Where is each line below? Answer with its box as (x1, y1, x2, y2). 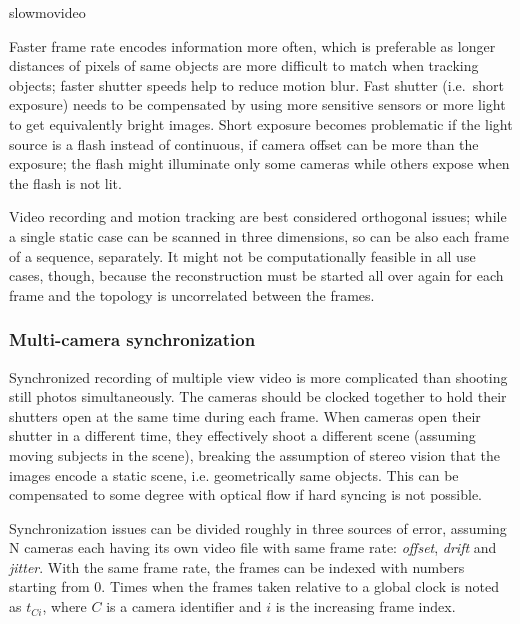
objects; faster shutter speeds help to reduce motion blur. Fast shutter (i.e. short (9, 74, 504, 95)
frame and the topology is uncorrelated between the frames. (9, 284, 375, 305)
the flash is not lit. (9, 172, 122, 193)
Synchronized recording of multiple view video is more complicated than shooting (9, 366, 508, 387)
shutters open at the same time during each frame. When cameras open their (9, 405, 481, 426)
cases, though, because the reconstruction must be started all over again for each (9, 265, 504, 286)
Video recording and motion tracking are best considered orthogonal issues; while (9, 206, 507, 227)
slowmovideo (9, 2, 86, 22)
